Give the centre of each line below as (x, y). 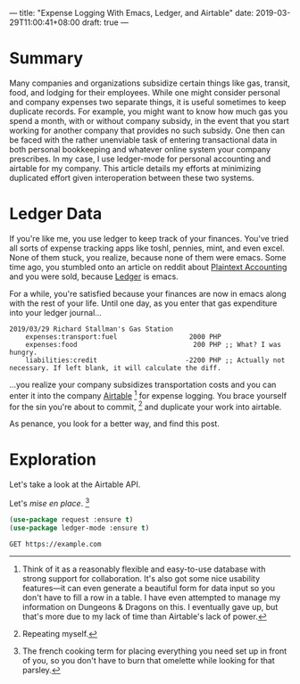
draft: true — (105, 22)
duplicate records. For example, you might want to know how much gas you (149, 111)
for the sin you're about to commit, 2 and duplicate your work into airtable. (146, 406)
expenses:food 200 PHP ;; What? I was (153, 344)
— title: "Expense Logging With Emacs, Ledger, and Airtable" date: (132, 13)
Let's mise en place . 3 (50, 503)
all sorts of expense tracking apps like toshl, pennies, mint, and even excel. (147, 248)
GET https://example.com (55, 544)
